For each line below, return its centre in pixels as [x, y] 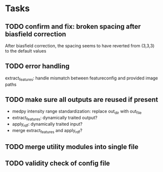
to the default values [26, 51]
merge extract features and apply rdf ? [47, 131]
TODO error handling [37, 66]
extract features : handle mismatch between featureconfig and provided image [81, 78]
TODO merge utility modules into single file [72, 147]
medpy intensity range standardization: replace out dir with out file [77, 112]
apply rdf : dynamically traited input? [47, 125]
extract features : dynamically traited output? [55, 118]
